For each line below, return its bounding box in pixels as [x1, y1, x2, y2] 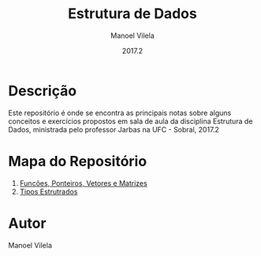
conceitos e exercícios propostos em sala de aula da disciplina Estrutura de [8, 116, 253, 126]
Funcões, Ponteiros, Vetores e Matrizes [19, 178, 147, 187]
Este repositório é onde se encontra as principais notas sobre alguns [8, 108, 232, 117]
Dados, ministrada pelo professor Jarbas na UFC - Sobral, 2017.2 [8, 124, 219, 134]
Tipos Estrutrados [19, 187, 78, 196]
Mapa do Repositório [8, 152, 147, 170]
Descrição [8, 82, 77, 99]
